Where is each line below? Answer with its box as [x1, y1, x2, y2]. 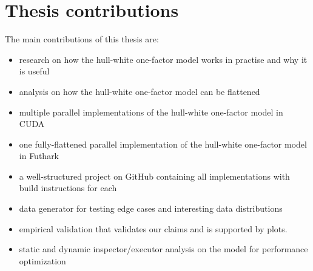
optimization [19, 254, 66, 267]
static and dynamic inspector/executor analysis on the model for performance [19, 243, 308, 255]
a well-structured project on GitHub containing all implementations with [19, 169, 290, 182]
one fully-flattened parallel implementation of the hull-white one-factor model [19, 137, 307, 150]
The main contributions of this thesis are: [5, 33, 159, 45]
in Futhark [19, 149, 59, 162]
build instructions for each [19, 181, 117, 194]
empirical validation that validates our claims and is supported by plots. [19, 222, 288, 235]
